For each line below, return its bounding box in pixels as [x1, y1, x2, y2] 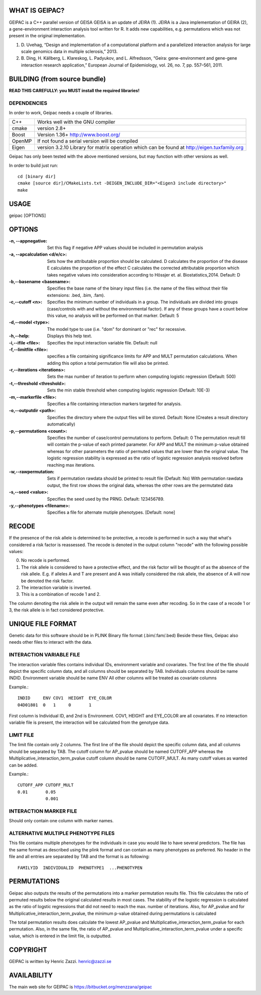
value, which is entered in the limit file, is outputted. [9, 933, 112, 939]
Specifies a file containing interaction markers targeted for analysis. [47, 401, 182, 407]
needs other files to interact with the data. [9, 639, 92, 645]
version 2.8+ [37, 125, 66, 132]
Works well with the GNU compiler [37, 119, 116, 126]
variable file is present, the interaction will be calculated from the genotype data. [9, 719, 170, 725]
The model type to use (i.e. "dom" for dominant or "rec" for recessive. [47, 326, 186, 332]
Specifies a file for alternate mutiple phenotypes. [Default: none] [47, 509, 175, 515]
